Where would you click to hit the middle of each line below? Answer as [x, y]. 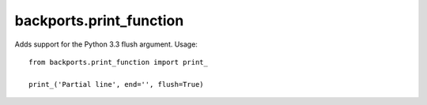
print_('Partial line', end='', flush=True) [117, 84]
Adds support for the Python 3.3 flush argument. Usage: [106, 44]
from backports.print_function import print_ [119, 62]
